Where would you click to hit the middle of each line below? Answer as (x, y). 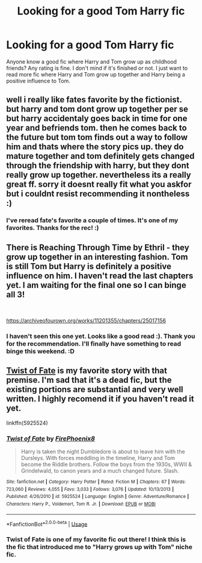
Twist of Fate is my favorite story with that (87, 371)
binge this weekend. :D (41, 351)
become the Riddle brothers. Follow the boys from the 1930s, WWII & (106, 464)
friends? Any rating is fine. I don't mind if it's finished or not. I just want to (97, 68)
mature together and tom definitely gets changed (100, 156)
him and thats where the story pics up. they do (95, 147)
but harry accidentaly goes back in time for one (97, 119)
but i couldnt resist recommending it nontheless (98, 194)
